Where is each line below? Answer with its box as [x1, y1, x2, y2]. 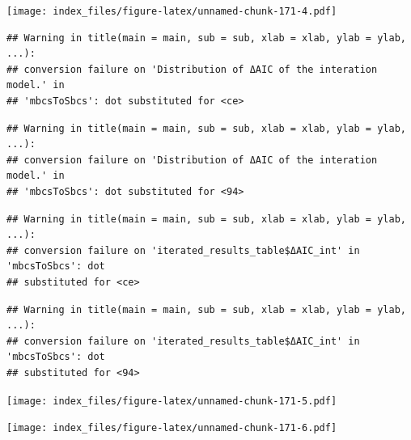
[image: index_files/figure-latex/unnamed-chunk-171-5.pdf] [6, 395, 337, 407]
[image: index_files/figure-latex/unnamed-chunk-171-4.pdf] [6, 6, 337, 17]
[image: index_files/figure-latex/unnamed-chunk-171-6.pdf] [6, 422, 337, 434]
